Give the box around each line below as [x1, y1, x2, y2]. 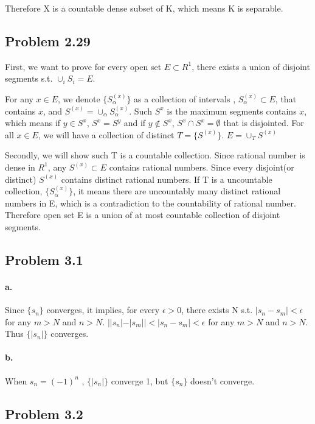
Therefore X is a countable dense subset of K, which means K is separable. [5, 2, 283, 14]
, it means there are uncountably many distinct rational [73, 185, 281, 197]
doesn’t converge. [190, 374, 255, 387]
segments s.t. [5, 72, 53, 85]
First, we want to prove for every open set [5, 60, 162, 72]
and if [123, 116, 146, 129]
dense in [5, 160, 35, 173]
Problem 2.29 [5, 31, 91, 50]
